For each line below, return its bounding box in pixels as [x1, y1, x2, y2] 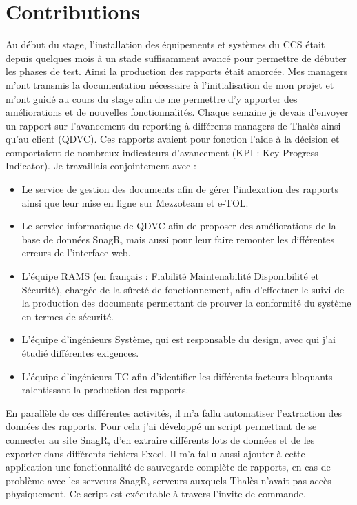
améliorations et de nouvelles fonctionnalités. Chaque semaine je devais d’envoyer [6, 105, 349, 119]
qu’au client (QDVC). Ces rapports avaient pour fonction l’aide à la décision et [6, 132, 340, 146]
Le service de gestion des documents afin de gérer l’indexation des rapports [21, 182, 339, 196]
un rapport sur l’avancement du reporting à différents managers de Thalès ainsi [6, 118, 341, 132]
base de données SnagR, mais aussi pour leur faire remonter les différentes [21, 231, 335, 246]
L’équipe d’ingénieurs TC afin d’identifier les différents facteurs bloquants [21, 369, 333, 383]
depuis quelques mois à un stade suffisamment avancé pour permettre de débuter [6, 50, 347, 65]
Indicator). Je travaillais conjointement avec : [6, 158, 196, 173]
